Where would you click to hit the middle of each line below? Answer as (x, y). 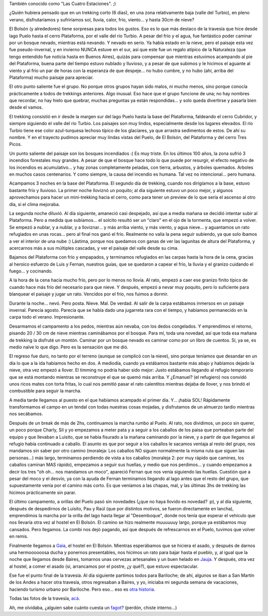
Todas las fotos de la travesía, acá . (45, 599)
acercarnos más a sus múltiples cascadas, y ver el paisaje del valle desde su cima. (94, 248)
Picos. (16, 144)
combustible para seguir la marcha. (45, 391)
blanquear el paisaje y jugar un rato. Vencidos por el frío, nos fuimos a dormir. (89, 294)
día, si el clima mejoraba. (34, 204)
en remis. (19, 537)
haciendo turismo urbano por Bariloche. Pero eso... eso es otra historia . (82, 589)
